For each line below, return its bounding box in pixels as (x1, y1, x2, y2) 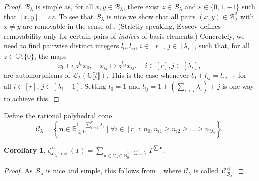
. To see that (54, 11, 94, 21)
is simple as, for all (35, 1, 93, 11)
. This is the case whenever (106, 70, 189, 80)
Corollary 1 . (4, 144, 46, 155)
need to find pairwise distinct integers (4, 40, 119, 51)
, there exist (123, 1, 160, 11)
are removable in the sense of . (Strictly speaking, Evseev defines (23, 21, 221, 31)
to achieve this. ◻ (4, 93, 59, 104)
